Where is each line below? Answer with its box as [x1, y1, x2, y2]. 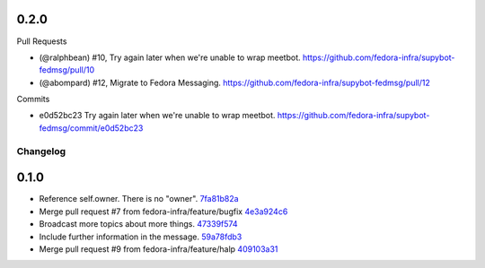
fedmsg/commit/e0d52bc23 [39, 122, 144, 134]
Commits [16, 94, 50, 105]
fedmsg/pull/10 [39, 65, 94, 75]
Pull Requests [16, 36, 67, 47]
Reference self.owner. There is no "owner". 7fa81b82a [39, 194, 239, 204]
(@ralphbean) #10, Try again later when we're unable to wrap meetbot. [39, 52, 301, 63]
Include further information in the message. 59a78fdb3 [39, 231, 242, 242]
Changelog [16, 144, 66, 157]
